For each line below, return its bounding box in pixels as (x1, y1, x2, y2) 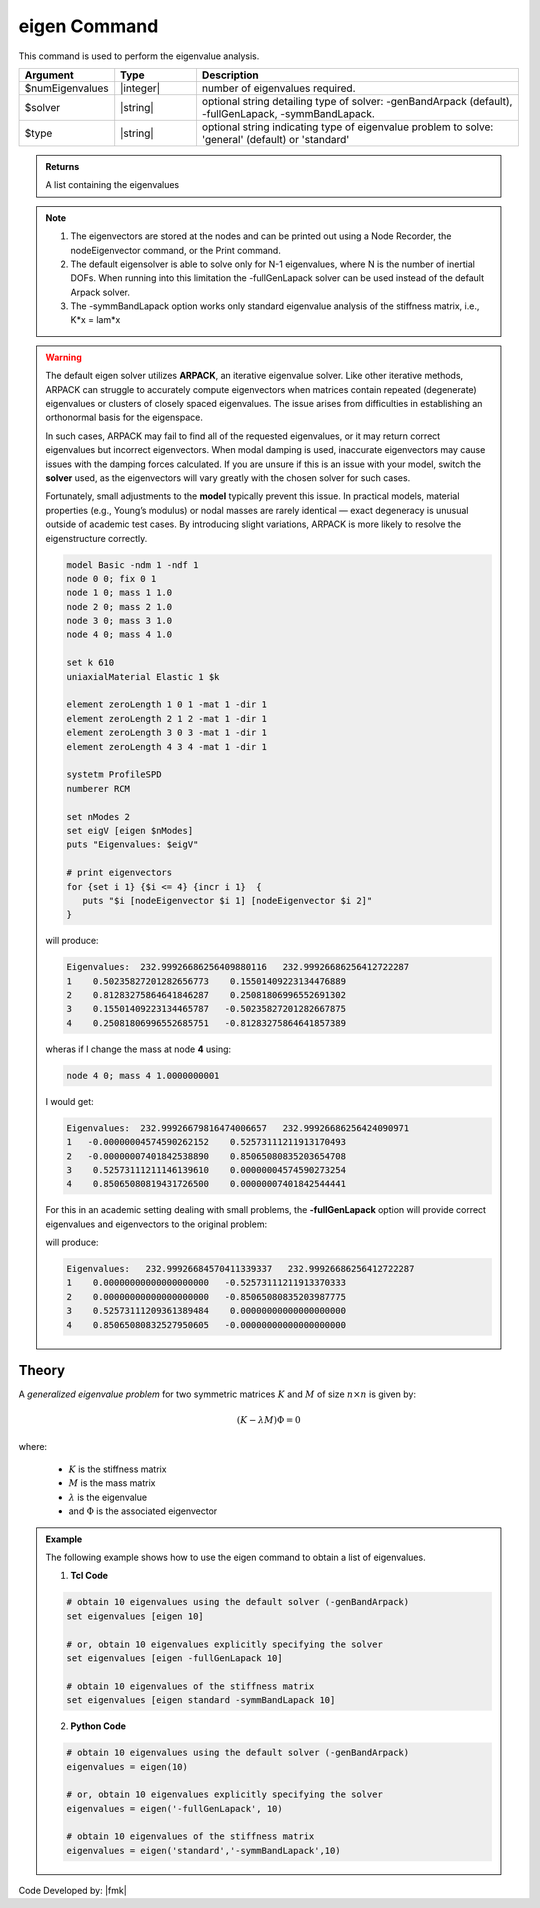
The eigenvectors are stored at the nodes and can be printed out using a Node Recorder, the (70, 230, 452, 242)
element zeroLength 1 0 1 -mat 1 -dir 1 (66, 699, 267, 710)
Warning (45, 351, 82, 363)
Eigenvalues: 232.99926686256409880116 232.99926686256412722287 (66, 961, 410, 973)
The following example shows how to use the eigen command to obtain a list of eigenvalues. (45, 1551, 426, 1564)
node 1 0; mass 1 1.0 (66, 587, 173, 599)
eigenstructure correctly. (45, 532, 148, 544)
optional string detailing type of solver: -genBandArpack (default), (201, 94, 513, 108)
